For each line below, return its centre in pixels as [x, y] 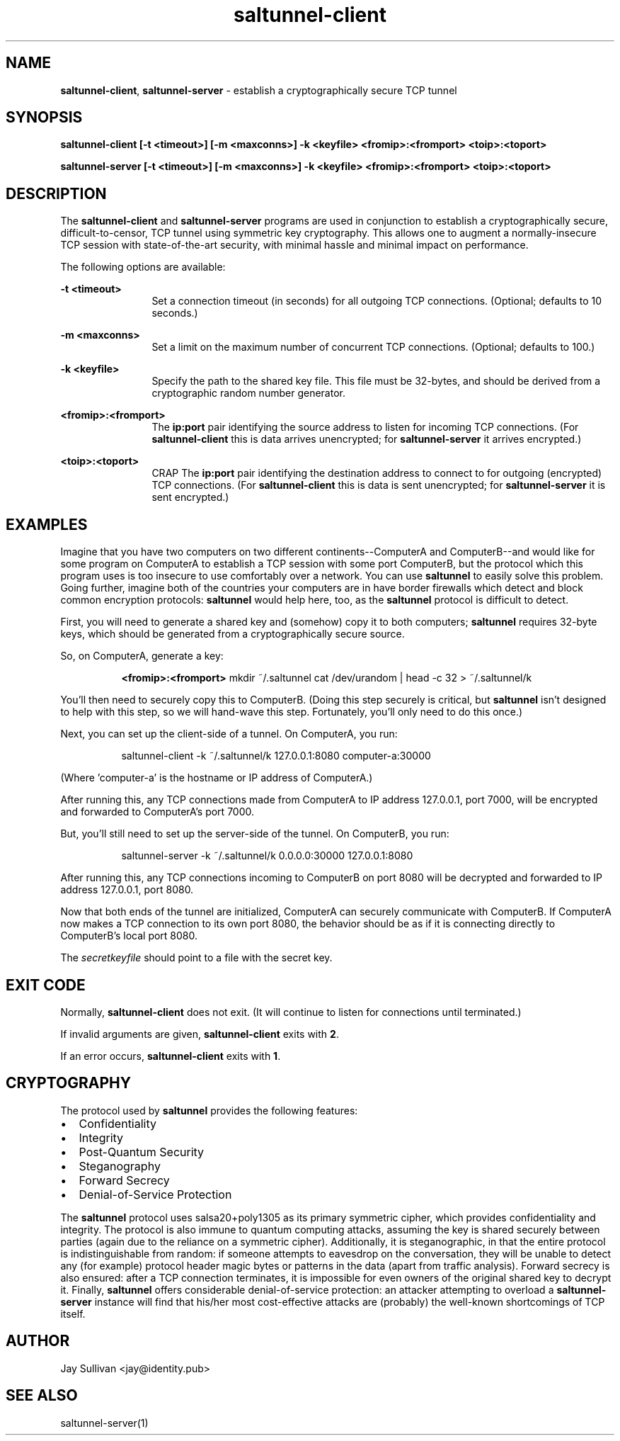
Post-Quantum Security [142, 1152]
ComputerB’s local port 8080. [129, 936]
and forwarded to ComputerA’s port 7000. [157, 812]
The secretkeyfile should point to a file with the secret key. [196, 958]
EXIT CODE [46, 985]
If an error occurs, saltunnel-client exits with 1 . [171, 1056]
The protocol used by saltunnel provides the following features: [209, 1110]
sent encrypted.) [190, 497]
